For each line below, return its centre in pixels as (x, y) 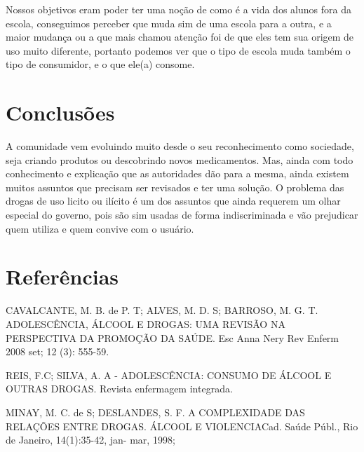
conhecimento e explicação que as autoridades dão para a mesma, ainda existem (177, 173)
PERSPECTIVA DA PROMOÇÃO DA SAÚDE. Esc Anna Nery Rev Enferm (173, 337)
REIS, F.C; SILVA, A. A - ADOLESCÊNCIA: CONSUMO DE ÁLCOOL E (169, 375)
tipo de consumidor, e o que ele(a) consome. (100, 64)
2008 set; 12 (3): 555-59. (58, 351)
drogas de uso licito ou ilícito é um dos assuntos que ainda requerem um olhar (173, 201)
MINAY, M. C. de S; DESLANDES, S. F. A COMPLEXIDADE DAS (155, 412)
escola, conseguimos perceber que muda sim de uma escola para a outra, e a (169, 23)
